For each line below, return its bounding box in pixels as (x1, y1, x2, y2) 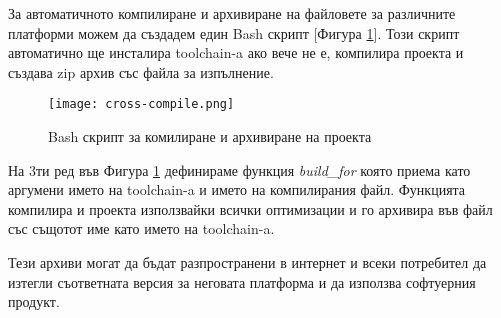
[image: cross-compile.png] (48, 97, 235, 112)
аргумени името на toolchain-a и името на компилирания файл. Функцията (8, 179, 466, 200)
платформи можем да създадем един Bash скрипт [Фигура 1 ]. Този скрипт (8, 22, 460, 43)
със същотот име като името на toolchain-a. (8, 218, 275, 239)
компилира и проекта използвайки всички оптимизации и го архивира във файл (8, 198, 493, 219)
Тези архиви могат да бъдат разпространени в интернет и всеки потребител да (8, 252, 487, 272)
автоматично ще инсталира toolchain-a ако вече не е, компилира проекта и (8, 42, 464, 63)
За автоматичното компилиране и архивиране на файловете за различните (8, 3, 456, 23)
